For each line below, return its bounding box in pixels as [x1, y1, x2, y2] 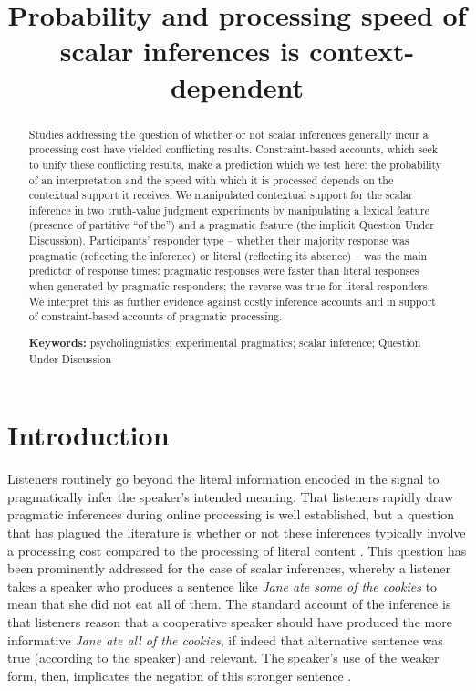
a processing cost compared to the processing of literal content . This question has [7, 540, 467, 560]
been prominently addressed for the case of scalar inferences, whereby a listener [7, 559, 451, 578]
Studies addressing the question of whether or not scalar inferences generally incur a [28, 126, 429, 141]
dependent [170, 68, 305, 105]
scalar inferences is [59, 32, 300, 69]
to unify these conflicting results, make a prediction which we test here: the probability [28, 156, 442, 172]
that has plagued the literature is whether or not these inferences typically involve [7, 523, 466, 541]
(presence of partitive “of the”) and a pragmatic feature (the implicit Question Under [28, 217, 435, 233]
